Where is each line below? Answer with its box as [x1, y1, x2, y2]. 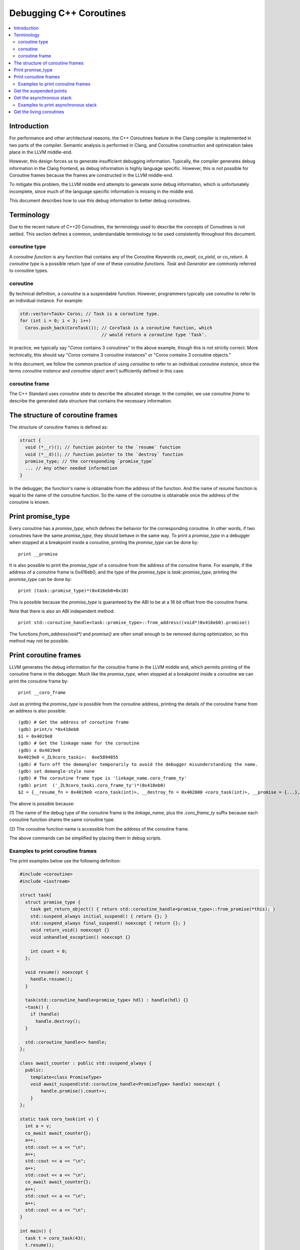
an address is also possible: [9, 707, 66, 713]
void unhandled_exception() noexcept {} [30, 934, 131, 940]
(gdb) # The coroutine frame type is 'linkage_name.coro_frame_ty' [18, 775, 187, 781]
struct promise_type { [25, 899, 81, 905]
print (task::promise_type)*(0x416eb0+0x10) [18, 588, 129, 593]
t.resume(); [25, 1242, 54, 1247]
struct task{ [19, 892, 52, 898]
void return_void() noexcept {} [30, 927, 110, 933]
